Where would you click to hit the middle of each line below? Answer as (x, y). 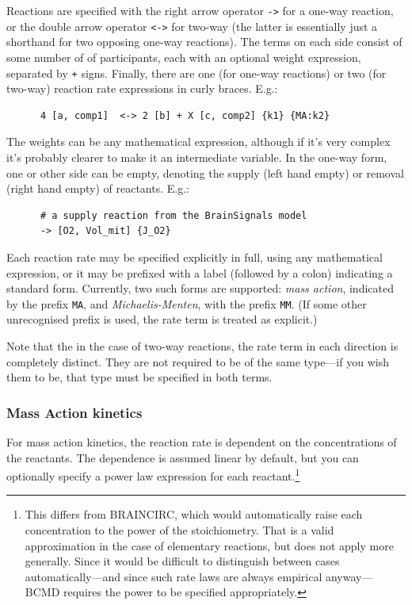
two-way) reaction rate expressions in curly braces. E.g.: (142, 88)
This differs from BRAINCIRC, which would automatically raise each (194, 514)
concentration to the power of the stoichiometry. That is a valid (179, 529)
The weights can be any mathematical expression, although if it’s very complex (198, 142)
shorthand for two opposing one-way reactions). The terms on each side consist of (204, 42)
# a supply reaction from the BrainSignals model (174, 215)
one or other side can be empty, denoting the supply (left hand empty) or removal (205, 172)
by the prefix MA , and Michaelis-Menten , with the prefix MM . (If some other (187, 303)
